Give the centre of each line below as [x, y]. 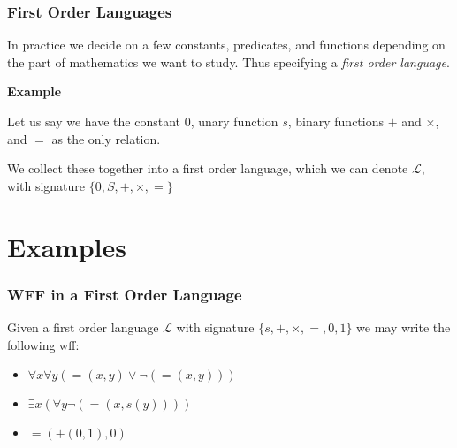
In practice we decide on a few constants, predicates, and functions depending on [226, 45]
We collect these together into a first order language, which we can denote [208, 168]
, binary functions [336, 121]
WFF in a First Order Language [125, 294]
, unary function [234, 121]
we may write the [404, 327]
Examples [67, 246]
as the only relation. [106, 138]
